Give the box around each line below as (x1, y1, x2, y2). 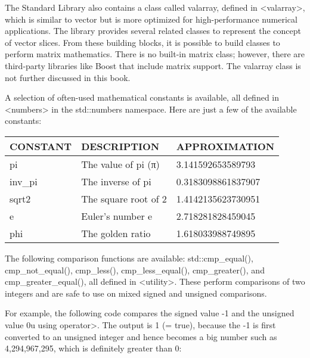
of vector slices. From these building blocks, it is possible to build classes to (5, 36, 280, 48)
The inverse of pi (81, 174, 151, 188)
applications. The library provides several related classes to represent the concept (5, 24, 301, 37)
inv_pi (10, 174, 38, 188)
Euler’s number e (81, 208, 153, 223)
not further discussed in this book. (5, 71, 131, 83)
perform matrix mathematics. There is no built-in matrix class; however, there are (5, 48, 305, 60)
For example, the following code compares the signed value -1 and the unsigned (5, 307, 294, 319)
